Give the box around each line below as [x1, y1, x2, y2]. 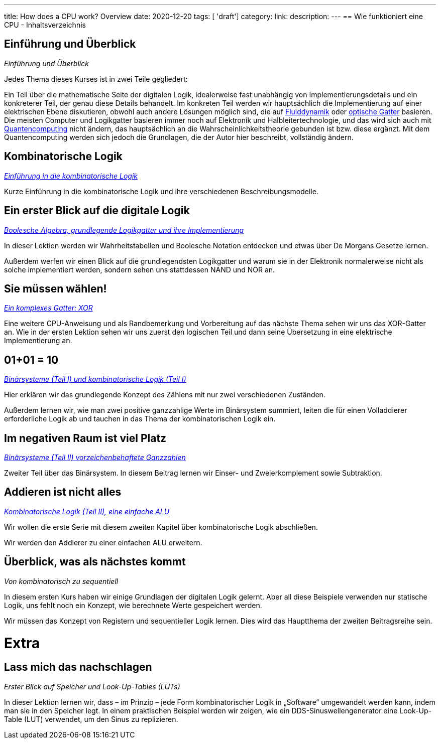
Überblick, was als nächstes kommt [4, 555, 186, 568]
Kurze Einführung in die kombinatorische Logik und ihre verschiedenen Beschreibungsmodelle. [4, 187, 318, 196]
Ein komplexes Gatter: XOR [4, 304, 93, 313]
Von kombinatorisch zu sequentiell [4, 576, 119, 585]
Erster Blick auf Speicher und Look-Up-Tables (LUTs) [4, 682, 180, 691]
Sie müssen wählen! [4, 282, 107, 295]
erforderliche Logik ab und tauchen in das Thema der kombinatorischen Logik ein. [4, 414, 276, 423]
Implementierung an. [4, 336, 72, 345]
